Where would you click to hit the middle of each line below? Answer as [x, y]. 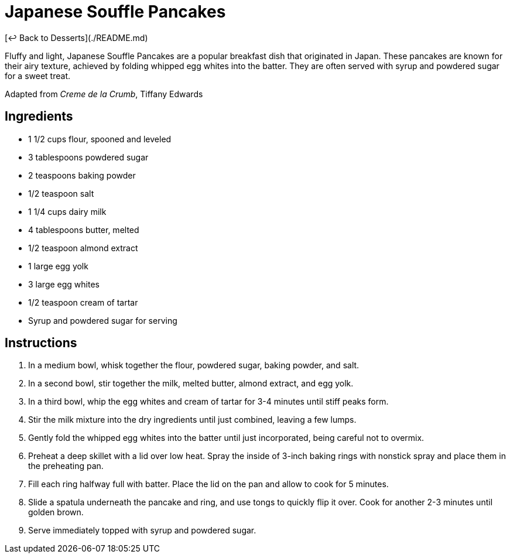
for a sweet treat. [37, 76]
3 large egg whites [64, 284]
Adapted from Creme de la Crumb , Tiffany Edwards [104, 94]
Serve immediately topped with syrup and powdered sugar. [142, 530]
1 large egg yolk [58, 266]
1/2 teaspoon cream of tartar [83, 302]
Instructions [41, 343]
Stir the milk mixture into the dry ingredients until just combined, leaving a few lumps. [192, 420]
